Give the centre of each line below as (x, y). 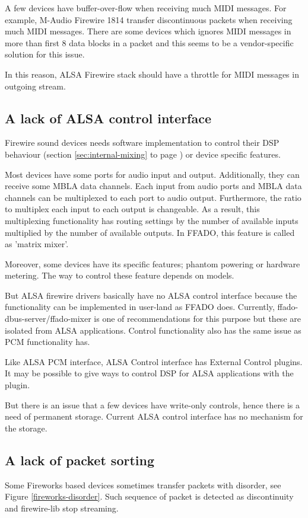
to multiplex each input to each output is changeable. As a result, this (132, 209)
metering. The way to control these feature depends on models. (120, 275)
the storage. (26, 428)
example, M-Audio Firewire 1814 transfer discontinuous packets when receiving (149, 19)
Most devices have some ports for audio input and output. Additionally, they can (152, 174)
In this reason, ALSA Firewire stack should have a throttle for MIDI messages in (152, 74)
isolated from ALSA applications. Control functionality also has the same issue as (153, 330)
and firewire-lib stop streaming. (62, 508)
